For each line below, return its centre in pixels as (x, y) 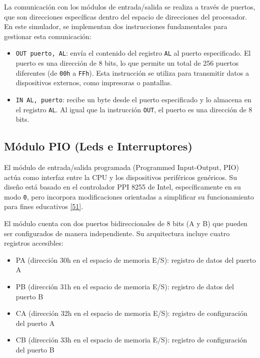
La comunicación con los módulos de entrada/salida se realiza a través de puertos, (130, 7)
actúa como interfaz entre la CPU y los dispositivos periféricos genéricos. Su (120, 177)
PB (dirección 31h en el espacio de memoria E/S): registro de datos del (125, 286)
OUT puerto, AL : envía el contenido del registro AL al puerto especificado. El (133, 53)
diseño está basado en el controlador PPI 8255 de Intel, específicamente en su (122, 187)
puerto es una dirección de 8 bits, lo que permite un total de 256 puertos (127, 63)
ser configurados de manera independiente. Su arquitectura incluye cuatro (117, 233)
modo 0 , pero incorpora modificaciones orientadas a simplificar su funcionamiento (129, 196)
